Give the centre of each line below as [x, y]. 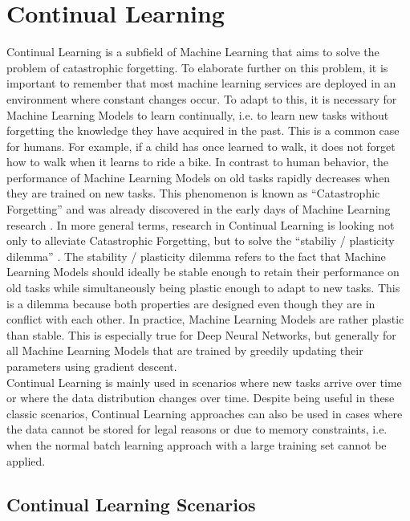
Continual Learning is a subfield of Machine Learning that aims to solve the [193, 52]
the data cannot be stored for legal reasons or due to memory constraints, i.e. [197, 429]
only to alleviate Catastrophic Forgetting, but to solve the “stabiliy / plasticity [201, 240]
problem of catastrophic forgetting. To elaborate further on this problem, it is [197, 67]
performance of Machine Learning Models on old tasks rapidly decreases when [198, 177]
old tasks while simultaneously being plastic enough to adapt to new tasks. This [203, 288]
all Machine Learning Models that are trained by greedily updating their [185, 350]
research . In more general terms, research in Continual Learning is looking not [201, 224]
